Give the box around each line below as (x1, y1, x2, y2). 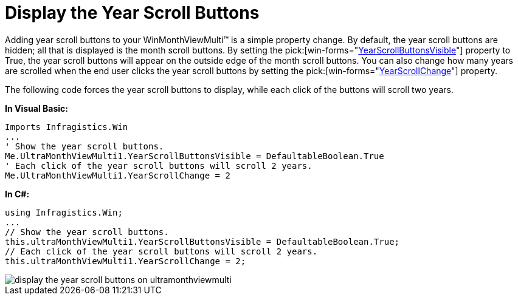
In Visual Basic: (5, 103, 68, 114)
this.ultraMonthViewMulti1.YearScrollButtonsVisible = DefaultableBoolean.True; (5, 236, 400, 247)
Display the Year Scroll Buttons (5, 2, 260, 23)
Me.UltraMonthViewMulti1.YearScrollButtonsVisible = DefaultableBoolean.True (5, 151, 384, 161)
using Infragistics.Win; (5, 207, 123, 217)
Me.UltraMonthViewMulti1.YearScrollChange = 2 (5, 170, 230, 180)
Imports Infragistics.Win (5, 121, 128, 132)
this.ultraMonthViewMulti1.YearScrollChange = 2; (5, 256, 246, 266)
